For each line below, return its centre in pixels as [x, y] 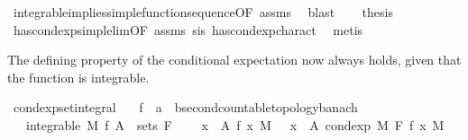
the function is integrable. [78, 77]
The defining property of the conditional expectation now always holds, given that [234, 60]
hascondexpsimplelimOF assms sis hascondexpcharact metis [188, 29]
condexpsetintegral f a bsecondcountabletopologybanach [185, 107]
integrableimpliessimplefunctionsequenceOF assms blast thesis [203, 12]
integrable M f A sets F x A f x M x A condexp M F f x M [235, 124]
